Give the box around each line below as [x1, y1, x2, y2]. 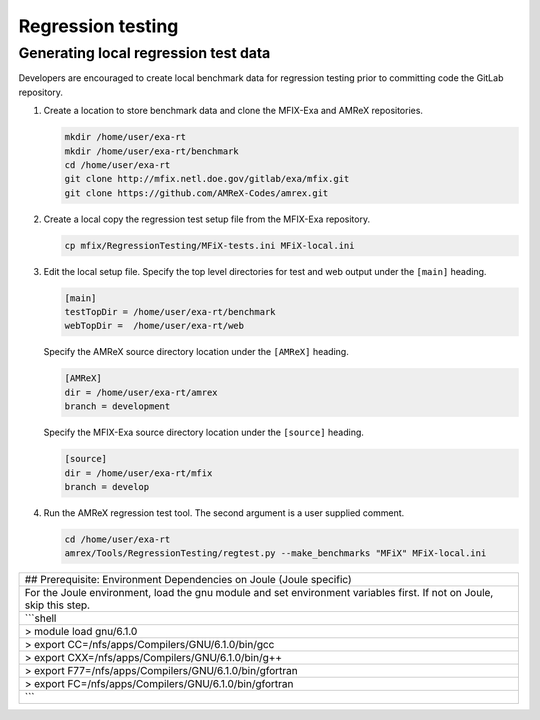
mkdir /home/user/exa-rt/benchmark [64, 145, 239, 157]
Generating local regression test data [18, 44, 271, 62]
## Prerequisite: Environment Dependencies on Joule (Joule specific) [24, 573, 352, 587]
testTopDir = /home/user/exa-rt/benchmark [64, 306, 276, 318]
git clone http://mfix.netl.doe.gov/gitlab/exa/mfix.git [64, 173, 350, 185]
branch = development [64, 401, 171, 412]
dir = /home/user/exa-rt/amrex [64, 386, 219, 398]
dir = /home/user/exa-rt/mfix [64, 467, 213, 479]
